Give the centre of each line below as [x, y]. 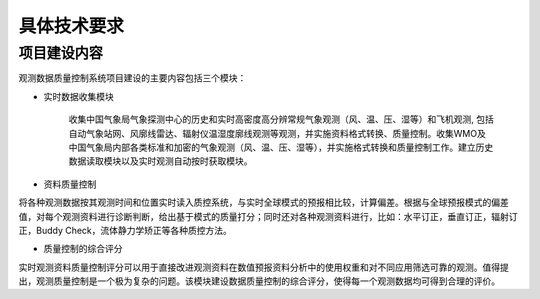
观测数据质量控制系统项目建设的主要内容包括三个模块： [132, 78]
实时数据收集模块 [78, 96]
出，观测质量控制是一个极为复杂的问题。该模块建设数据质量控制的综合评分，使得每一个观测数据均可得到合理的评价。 [259, 281]
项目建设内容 [61, 53]
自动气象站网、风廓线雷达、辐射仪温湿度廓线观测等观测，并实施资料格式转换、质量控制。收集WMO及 [277, 133]
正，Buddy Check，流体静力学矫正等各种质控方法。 [125, 230]
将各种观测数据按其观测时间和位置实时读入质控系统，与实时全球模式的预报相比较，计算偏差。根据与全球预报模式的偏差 [263, 202]
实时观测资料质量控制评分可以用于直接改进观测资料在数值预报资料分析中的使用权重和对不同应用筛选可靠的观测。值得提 [263, 267]
